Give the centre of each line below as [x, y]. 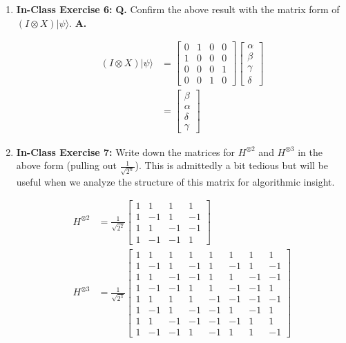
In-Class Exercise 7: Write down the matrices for [126, 151]
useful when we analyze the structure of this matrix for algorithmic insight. [175, 181]
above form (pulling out [66, 165]
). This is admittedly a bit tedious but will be [232, 165]
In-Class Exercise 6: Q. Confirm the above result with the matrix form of [178, 9]
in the [310, 151]
